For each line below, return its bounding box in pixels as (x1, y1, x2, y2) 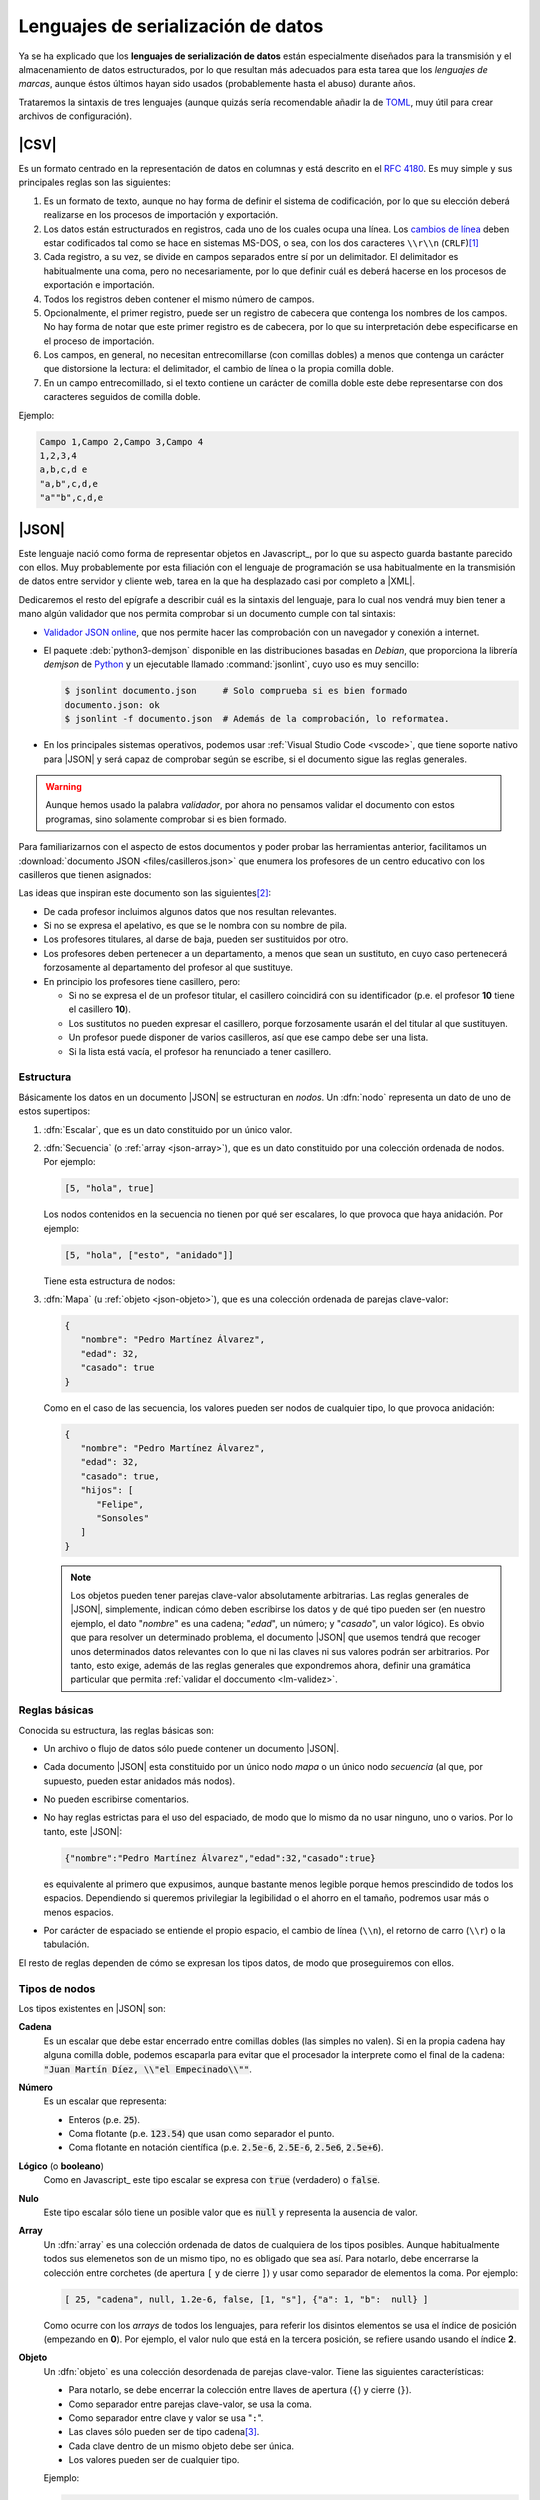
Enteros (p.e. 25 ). (68, 2113, 140, 2125)
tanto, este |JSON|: (43, 1825, 123, 1837)
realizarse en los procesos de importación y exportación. (43, 209, 279, 221)
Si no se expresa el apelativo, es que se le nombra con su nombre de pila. (43, 920, 347, 932)
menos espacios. (43, 1906, 114, 1918)
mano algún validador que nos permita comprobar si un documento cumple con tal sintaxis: (18, 608, 396, 620)
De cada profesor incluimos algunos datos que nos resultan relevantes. (43, 905, 337, 917)
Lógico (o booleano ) (18, 2160, 104, 2172)
